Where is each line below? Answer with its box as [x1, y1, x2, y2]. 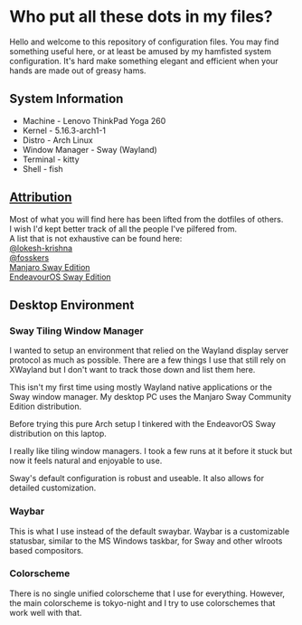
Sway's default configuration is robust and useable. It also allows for [9, 473, 265, 484]
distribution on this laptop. [9, 428, 107, 440]
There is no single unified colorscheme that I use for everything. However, [9, 588, 286, 599]
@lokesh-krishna [9, 242, 73, 253]
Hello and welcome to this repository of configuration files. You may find [9, 36, 279, 47]
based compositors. [9, 545, 84, 555]
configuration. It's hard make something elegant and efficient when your [9, 55, 278, 66]
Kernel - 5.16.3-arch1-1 [22, 125, 107, 136]
